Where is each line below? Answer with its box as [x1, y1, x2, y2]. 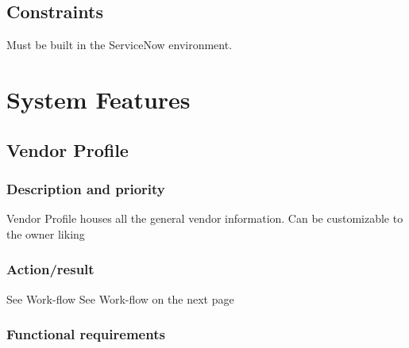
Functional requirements [6, 324, 165, 344]
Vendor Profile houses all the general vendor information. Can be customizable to [6, 210, 403, 227]
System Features [6, 82, 191, 115]
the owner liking [6, 225, 85, 242]
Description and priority [6, 178, 165, 198]
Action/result [6, 259, 95, 279]
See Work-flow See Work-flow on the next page [6, 290, 234, 307]
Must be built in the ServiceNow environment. [6, 36, 233, 53]
